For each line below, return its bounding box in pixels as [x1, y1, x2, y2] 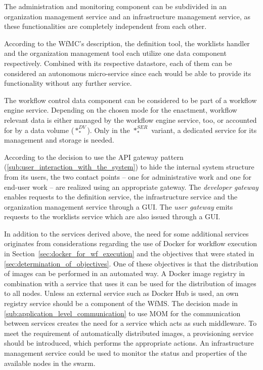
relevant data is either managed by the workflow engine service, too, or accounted [4, 114, 257, 125]
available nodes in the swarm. [4, 357, 96, 368]
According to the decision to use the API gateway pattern [4, 151, 184, 162]
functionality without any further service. [4, 78, 132, 88]
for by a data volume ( [4, 124, 74, 135]
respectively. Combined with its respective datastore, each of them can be [4, 57, 232, 68]
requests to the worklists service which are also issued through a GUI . [4, 211, 221, 222]
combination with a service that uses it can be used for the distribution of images [4, 278, 256, 288]
